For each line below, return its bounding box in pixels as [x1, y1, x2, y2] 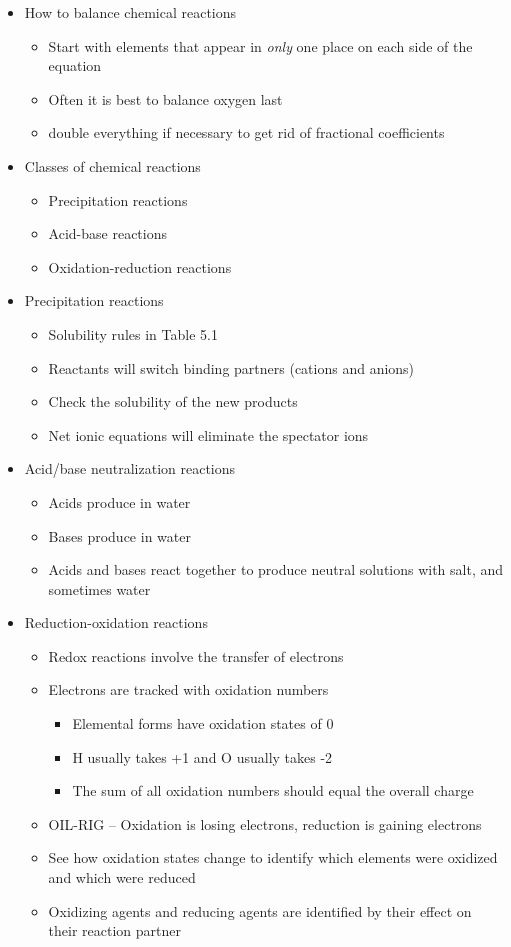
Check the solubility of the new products [48, 391, 298, 412]
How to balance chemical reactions [24, 2, 237, 22]
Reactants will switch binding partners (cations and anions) [48, 357, 415, 378]
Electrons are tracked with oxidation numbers [48, 679, 329, 700]
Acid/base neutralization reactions [24, 458, 236, 479]
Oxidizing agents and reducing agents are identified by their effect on [48, 900, 472, 921]
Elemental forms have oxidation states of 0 [72, 713, 334, 734]
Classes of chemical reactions [24, 155, 201, 176]
